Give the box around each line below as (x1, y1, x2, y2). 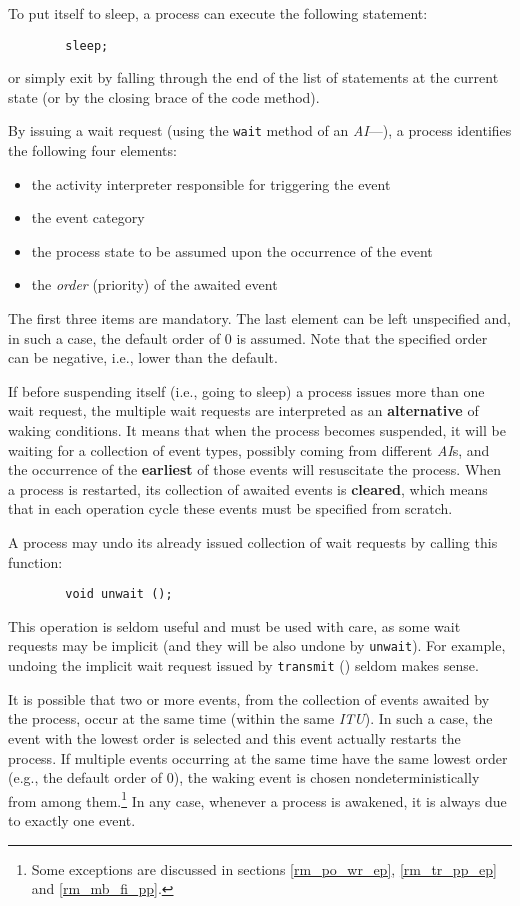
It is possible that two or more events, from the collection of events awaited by (8, 688, 490, 709)
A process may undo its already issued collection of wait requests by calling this (8, 532, 498, 552)
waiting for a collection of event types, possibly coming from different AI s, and (8, 439, 490, 460)
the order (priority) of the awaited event (31, 274, 278, 295)
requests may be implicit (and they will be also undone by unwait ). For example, (8, 635, 506, 656)
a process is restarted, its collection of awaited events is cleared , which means (8, 478, 488, 499)
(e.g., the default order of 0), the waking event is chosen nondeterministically (8, 767, 480, 788)
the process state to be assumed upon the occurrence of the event (31, 240, 433, 261)
